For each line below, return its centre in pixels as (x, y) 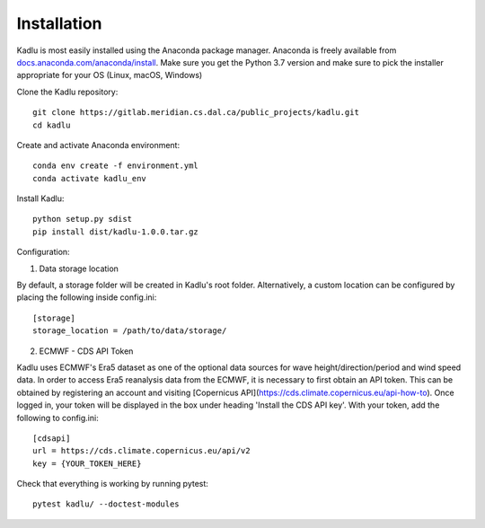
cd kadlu (52, 125)
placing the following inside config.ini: (87, 297)
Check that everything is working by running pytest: (112, 484)
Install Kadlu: (40, 198)
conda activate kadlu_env (90, 178)
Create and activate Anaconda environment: (98, 145)
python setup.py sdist (83, 219)
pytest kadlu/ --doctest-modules (106, 504)
